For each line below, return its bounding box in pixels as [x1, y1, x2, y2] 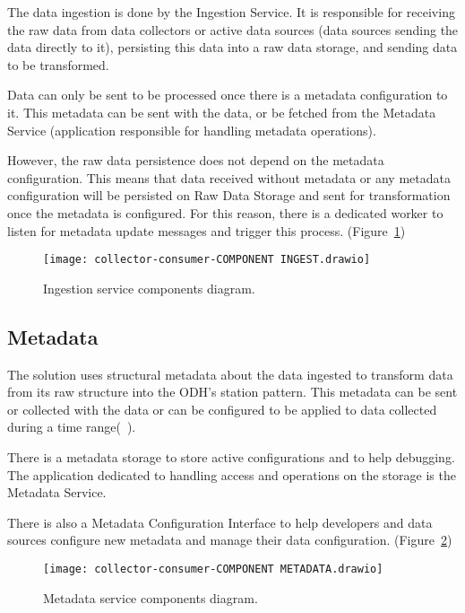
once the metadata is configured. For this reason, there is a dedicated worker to [7, 203, 443, 222]
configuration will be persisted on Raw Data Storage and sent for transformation [7, 186, 451, 205]
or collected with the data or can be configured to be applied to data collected [7, 399, 437, 418]
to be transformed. [7, 55, 109, 74]
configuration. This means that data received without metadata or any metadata [7, 168, 451, 187]
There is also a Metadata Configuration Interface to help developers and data [7, 512, 433, 531]
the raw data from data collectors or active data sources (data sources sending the [7, 20, 459, 39]
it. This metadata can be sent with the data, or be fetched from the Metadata [7, 102, 436, 121]
